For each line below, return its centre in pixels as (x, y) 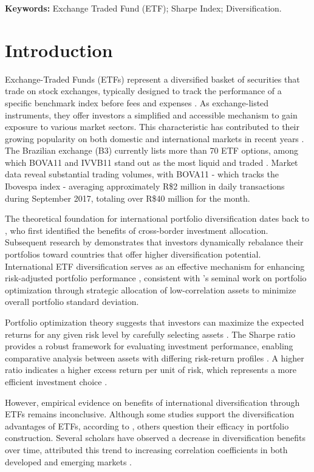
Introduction (59, 50)
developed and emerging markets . (68, 461)
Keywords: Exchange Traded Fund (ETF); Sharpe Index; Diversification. (143, 8)
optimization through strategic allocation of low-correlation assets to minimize (151, 289)
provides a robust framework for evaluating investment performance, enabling (149, 346)
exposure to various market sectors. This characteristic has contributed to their (152, 127)
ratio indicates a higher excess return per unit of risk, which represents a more (151, 370)
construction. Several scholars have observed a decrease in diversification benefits (155, 438)
